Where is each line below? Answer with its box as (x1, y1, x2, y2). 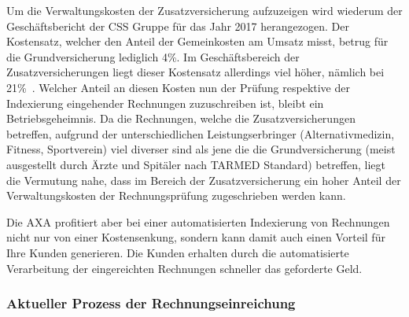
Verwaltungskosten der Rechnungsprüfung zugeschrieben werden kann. (6, 187, 346, 204)
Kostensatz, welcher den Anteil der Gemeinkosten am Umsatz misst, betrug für (6, 33, 389, 50)
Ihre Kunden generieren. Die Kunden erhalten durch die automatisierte (6, 244, 349, 260)
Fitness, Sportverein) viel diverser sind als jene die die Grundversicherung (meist (6, 141, 396, 157)
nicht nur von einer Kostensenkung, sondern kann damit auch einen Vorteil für (6, 229, 385, 245)
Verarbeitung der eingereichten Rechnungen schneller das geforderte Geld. (6, 260, 363, 276)
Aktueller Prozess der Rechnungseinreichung (6, 293, 296, 313)
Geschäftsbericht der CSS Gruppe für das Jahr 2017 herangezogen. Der (6, 17, 349, 34)
